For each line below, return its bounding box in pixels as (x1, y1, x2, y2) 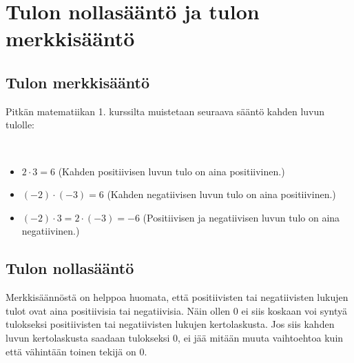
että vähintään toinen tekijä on (6, 344, 136, 358)
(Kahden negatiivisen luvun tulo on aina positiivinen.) (107, 187, 336, 202)
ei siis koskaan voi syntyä (241, 303, 347, 317)
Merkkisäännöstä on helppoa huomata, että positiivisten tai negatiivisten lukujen (6, 290, 348, 304)
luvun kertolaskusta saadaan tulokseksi (6, 330, 170, 344)
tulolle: (6, 117, 35, 132)
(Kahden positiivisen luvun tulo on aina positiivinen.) (58, 164, 285, 178)
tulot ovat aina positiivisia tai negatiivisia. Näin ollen (6, 303, 231, 317)
